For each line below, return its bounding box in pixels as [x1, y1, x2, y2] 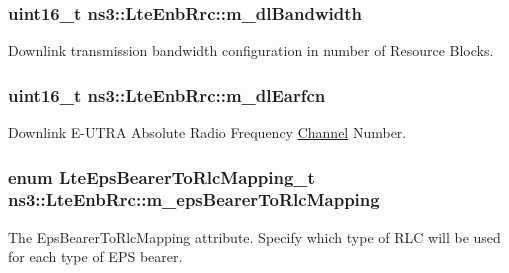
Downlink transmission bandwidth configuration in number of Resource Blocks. [8, 40, 494, 61]
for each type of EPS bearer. [8, 246, 183, 267]
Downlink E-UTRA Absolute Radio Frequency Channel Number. [8, 122, 407, 143]
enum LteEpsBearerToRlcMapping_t [8, 164, 315, 189]
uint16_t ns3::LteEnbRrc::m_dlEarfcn [8, 82, 326, 107]
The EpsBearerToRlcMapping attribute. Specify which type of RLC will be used [8, 226, 501, 247]
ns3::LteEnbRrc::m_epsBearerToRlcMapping [8, 187, 380, 212]
